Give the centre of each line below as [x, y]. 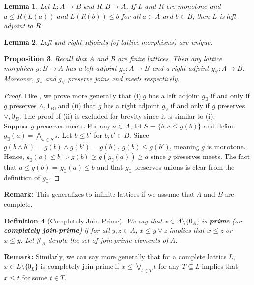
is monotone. [226, 146]
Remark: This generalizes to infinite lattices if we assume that [99, 194]
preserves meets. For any [73, 125]
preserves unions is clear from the [184, 167]
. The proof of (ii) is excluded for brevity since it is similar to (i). [117, 116]
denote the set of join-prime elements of [108, 239]
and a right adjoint [181, 68]
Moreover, [19, 78]
